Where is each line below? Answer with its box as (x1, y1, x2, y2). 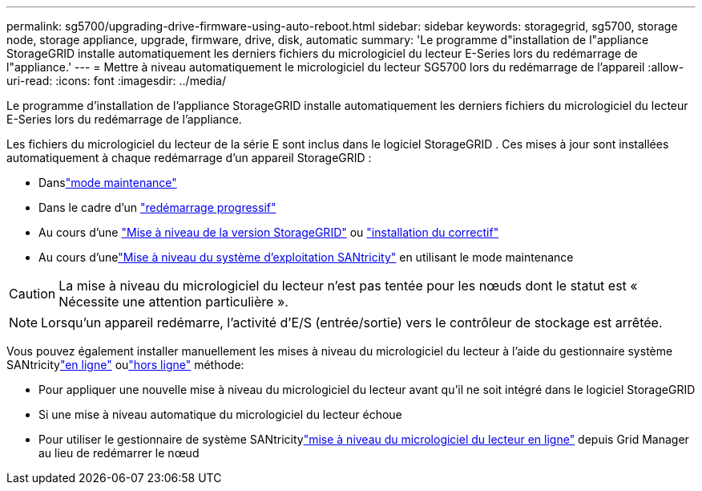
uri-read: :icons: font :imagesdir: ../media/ (6, 74, 226, 87)
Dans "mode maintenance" (38, 176, 177, 189)
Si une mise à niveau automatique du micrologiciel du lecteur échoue (38, 408, 402, 421)
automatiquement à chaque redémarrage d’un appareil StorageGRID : (6, 151, 372, 164)
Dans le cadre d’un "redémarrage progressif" (38, 201, 276, 214)
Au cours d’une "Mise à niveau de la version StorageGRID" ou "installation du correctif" (38, 225, 499, 239)
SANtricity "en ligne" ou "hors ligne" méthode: (6, 358, 244, 371)
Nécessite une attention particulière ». (58, 294, 288, 310)
